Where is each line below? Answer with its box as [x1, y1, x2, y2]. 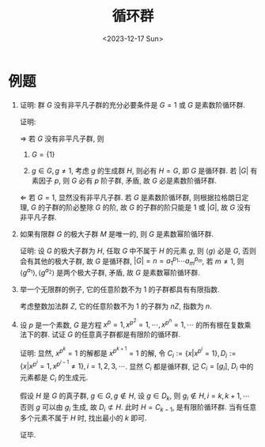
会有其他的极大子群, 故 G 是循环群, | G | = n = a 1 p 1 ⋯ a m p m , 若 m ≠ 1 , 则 [19, 255, 244, 267]
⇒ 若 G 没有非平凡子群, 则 [19, 134, 104, 143]
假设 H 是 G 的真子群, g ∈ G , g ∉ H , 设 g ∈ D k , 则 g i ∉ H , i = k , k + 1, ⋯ [19, 391, 251, 402]
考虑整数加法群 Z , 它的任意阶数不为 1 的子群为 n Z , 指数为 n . [19, 301, 212, 311]
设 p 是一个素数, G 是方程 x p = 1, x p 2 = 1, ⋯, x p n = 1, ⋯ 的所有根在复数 [19, 317, 245, 329]
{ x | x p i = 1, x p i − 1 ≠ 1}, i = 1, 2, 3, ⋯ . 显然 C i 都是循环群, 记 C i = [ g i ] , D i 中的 [19, 358, 254, 373]
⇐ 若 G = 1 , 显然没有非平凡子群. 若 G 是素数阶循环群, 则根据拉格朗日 [19, 192, 243, 202]
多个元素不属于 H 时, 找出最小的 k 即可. [19, 413, 147, 423]
